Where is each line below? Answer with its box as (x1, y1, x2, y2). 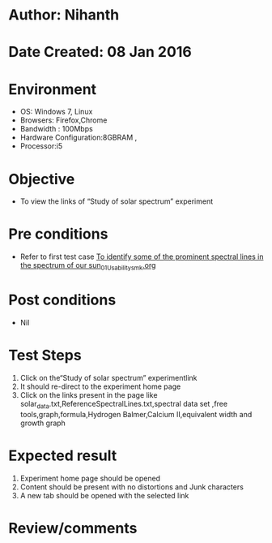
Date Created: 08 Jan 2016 (8, 43, 192, 62)
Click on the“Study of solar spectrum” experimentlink (19, 373, 198, 382)
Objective (8, 170, 75, 188)
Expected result (8, 446, 117, 464)
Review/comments (8, 519, 138, 537)
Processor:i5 (19, 141, 63, 151)
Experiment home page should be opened (19, 473, 160, 483)
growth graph (19, 418, 66, 428)
